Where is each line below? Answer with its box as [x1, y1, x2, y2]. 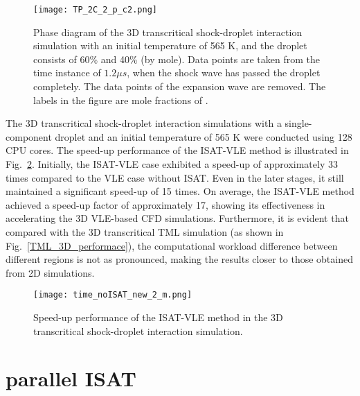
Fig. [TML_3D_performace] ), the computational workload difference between [6, 238, 338, 252]
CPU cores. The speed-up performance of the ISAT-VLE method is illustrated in [6, 143, 349, 157]
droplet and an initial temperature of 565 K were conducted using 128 [55, 129, 352, 144]
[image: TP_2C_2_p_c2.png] [33, 5, 157, 15]
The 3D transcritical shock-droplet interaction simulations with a [6, 116, 282, 130]
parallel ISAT [6, 364, 136, 393]
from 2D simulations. [6, 265, 95, 279]
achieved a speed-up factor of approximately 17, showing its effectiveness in [6, 197, 325, 212]
